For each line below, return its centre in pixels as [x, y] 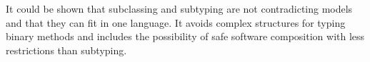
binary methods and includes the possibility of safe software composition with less [185, 36]
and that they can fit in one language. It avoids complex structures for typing [176, 22]
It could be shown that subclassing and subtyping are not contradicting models [179, 8]
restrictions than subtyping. [66, 50]
